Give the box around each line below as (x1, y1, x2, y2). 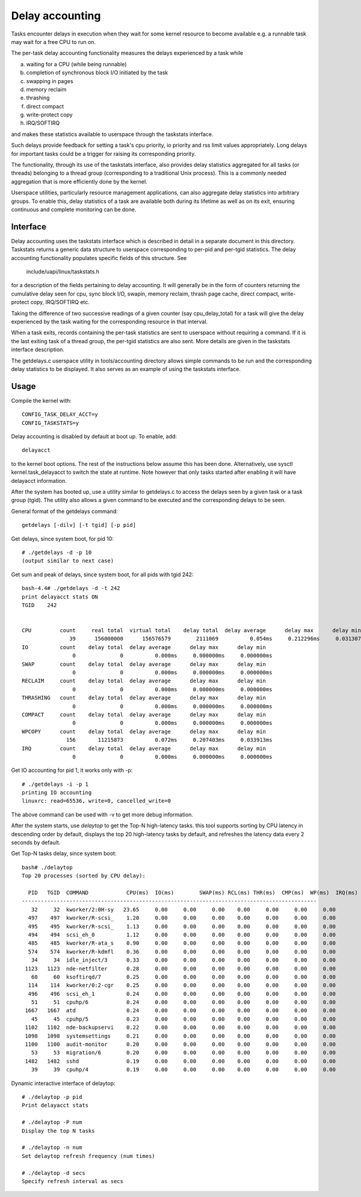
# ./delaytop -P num (22, 1119, 82, 1126)
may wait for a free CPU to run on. (11, 38, 96, 45)
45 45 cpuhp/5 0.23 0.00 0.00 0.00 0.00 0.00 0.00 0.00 (31, 1015, 336, 1022)
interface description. (11, 346, 64, 353)
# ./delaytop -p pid (22, 1093, 82, 1100)
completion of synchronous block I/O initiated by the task (26, 69, 168, 76)
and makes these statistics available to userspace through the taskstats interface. (11, 130, 214, 138)
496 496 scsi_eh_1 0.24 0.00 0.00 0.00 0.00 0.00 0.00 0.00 (28, 990, 336, 997)
